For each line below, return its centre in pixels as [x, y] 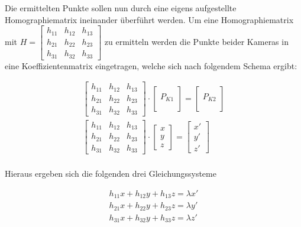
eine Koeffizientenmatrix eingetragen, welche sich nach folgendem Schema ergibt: [151, 65]
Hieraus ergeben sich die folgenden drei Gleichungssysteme [111, 174]
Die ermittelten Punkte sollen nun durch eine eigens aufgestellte [121, 8]
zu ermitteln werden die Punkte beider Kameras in [196, 41]
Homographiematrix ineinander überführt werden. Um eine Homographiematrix [149, 19]
